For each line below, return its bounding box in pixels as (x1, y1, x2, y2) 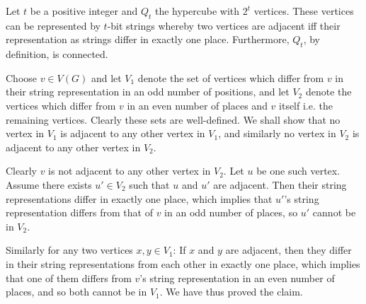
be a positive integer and (30, 4, 138, 18)
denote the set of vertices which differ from (137, 70, 324, 85)
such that (129, 177, 170, 192)
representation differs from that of (6, 205, 153, 220)
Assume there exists (6, 177, 92, 192)
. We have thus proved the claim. (159, 284, 303, 299)
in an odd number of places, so (164, 205, 298, 220)
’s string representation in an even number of (139, 270, 335, 285)
